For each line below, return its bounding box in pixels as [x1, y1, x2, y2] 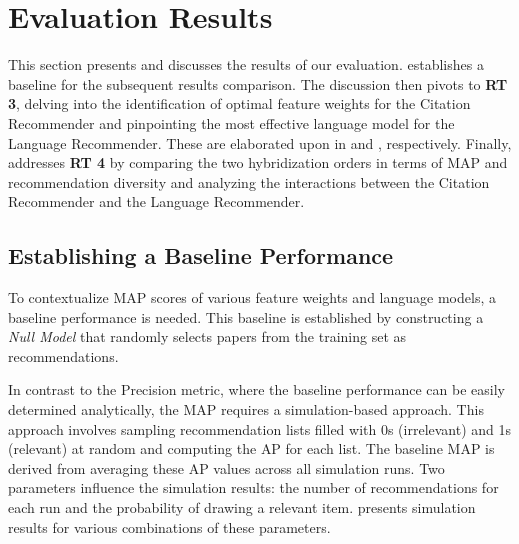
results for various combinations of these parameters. [8, 516, 331, 537]
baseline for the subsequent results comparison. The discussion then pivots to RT [8, 73, 508, 94]
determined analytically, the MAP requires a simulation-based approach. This [8, 399, 484, 420]
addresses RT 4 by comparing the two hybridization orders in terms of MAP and [8, 152, 508, 173]
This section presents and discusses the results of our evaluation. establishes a [8, 54, 484, 75]
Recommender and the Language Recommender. [8, 191, 305, 212]
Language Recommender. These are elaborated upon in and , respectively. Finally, [8, 132, 512, 153]
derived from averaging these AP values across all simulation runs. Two [8, 457, 445, 478]
